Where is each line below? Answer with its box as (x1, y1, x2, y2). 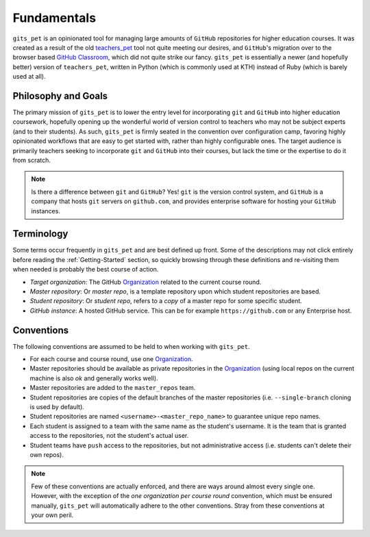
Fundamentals (12, 10, 96, 25)
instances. (31, 207, 61, 215)
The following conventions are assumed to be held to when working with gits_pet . (12, 342, 250, 350)
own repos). (29, 450, 64, 458)
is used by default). (29, 403, 85, 411)
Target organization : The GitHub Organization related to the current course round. (29, 278, 262, 286)
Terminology (12, 228, 69, 239)
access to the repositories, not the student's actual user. (29, 432, 189, 440)
